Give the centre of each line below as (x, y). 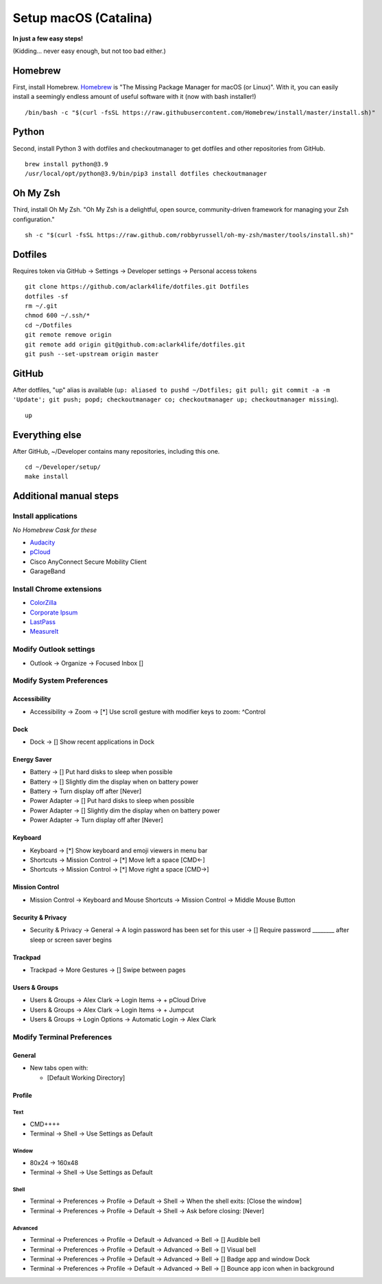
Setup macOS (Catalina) (83, 18)
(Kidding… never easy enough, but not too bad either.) (89, 51)
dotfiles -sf (47, 296)
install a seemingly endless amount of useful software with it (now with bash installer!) (134, 97)
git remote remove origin (69, 335)
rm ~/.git (41, 306)
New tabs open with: (59, 1068)
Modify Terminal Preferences (62, 1037)
